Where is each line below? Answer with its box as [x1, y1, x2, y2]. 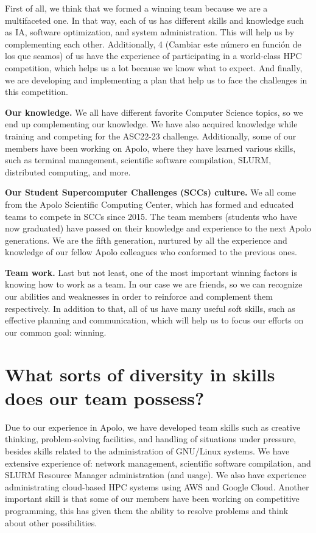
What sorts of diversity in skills [5, 361, 275, 386]
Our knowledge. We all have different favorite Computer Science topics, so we [5, 105, 303, 118]
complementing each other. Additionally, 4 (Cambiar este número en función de [5, 37, 301, 50]
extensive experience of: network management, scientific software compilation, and [5, 456, 311, 469]
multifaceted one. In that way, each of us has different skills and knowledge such [5, 13, 304, 26]
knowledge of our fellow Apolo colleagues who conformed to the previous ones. [5, 245, 297, 258]
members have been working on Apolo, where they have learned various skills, [5, 141, 296, 154]
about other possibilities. [5, 516, 97, 529]
